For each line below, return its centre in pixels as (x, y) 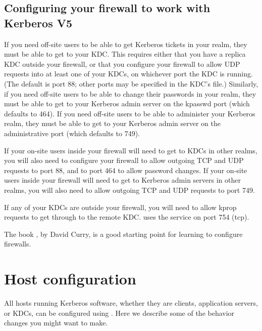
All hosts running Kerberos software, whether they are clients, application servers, (131, 303)
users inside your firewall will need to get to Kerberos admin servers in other (122, 180)
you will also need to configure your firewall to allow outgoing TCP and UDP (124, 160)
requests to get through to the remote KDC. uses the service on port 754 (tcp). (127, 217)
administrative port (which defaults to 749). (72, 133)
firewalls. (18, 244)
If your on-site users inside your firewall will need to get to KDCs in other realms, (131, 150)
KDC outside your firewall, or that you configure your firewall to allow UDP (122, 64)
